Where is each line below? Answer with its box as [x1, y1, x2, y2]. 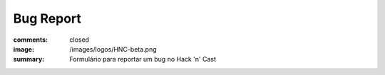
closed [69, 35, 89, 44]
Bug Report [13, 11, 82, 26]
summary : [13, 55, 45, 64]
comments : [13, 35, 48, 44]
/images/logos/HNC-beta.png [69, 45, 157, 53]
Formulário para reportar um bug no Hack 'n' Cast [69, 55, 217, 64]
